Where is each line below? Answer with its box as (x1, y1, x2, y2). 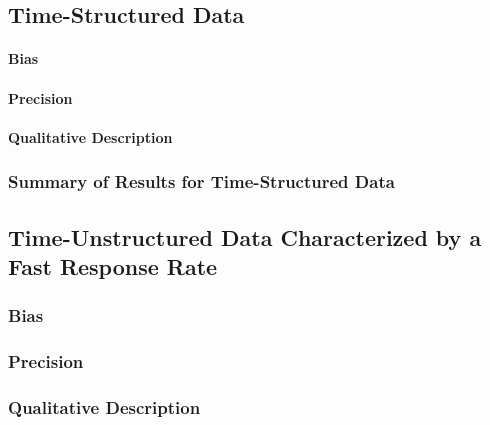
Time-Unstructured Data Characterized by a (8, 221, 482, 252)
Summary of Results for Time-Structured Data (8, 169, 395, 194)
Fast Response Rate (8, 250, 218, 281)
